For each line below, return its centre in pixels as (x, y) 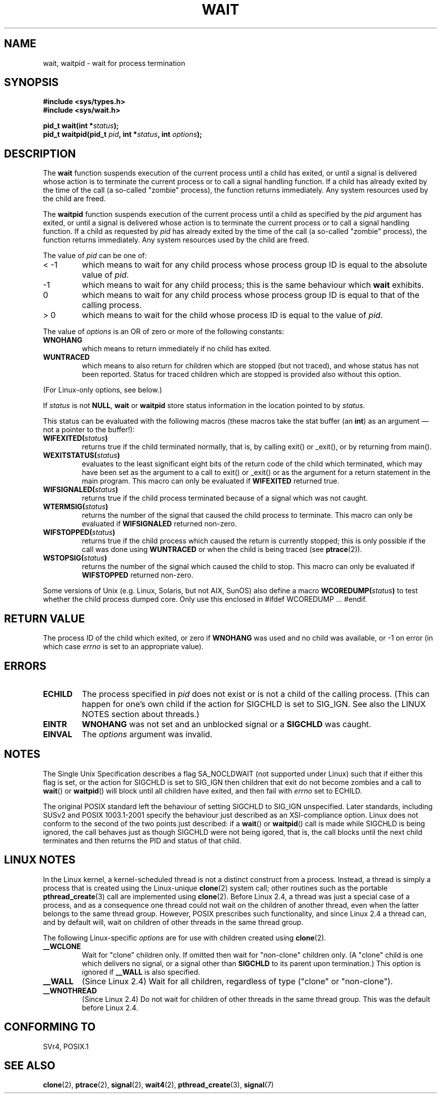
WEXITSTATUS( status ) (82, 455)
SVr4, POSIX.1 (66, 1046)
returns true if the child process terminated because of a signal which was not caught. (225, 498)
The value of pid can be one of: (95, 256)
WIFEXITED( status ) (76, 438)
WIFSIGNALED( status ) (81, 490)
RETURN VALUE (45, 618)
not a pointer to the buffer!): (89, 430)
